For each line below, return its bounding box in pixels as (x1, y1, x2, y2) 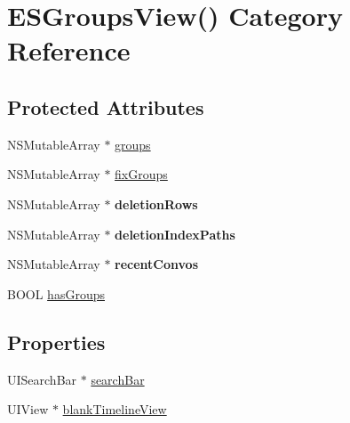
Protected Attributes (7, 93, 204, 120)
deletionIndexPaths (115, 224, 235, 243)
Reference (7, 32, 131, 69)
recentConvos (115, 255, 199, 273)
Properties (7, 328, 106, 355)
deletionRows (115, 194, 198, 213)
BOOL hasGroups (7, 284, 105, 303)
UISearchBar (7, 370, 77, 388)
